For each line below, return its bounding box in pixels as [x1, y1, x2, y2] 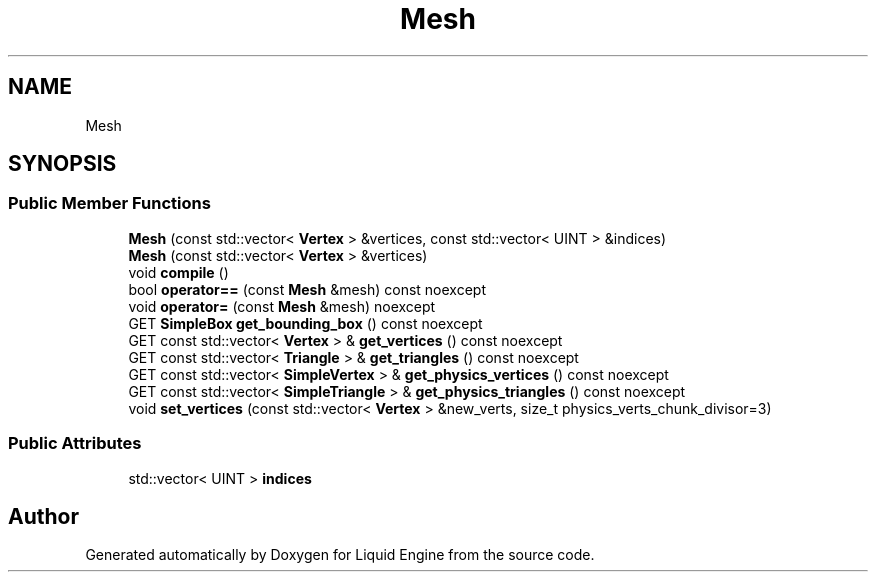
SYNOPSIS [8, 151, 117, 177]
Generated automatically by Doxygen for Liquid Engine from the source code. [85, 546, 595, 564]
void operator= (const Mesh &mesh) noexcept [128, 297, 436, 315]
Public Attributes [8, 433, 142, 454]
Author [8, 503, 79, 529]
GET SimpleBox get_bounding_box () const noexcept [128, 314, 483, 332]
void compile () [128, 263, 229, 281]
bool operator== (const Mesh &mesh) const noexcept [128, 280, 487, 298]
